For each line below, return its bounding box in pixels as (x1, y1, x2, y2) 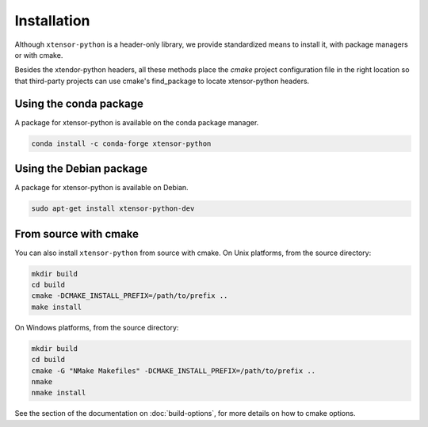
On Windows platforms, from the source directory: (14, 322, 179, 332)
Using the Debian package (14, 162, 148, 176)
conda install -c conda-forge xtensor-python (31, 139, 212, 148)
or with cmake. (14, 50, 63, 59)
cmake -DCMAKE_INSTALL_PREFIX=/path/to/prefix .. (31, 292, 228, 300)
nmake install (31, 388, 86, 398)
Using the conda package (14, 97, 144, 110)
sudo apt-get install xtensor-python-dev (31, 204, 195, 213)
